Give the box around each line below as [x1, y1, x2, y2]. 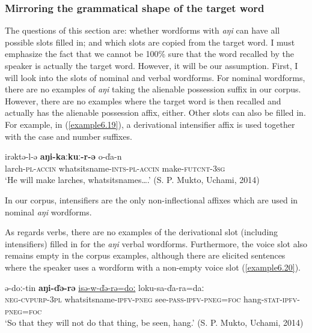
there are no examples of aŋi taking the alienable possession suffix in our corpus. [5, 83, 301, 95]
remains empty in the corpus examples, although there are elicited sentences [5, 249, 286, 262]
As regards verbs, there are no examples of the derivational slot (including [5, 226, 278, 238]
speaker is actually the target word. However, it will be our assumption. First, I [5, 59, 298, 71]
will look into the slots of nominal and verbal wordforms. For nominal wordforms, [5, 71, 305, 83]
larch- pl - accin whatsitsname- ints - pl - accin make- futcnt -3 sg [5, 161, 225, 174]
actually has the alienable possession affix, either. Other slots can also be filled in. [5, 106, 306, 119]
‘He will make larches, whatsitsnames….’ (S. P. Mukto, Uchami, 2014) [5, 173, 260, 186]
